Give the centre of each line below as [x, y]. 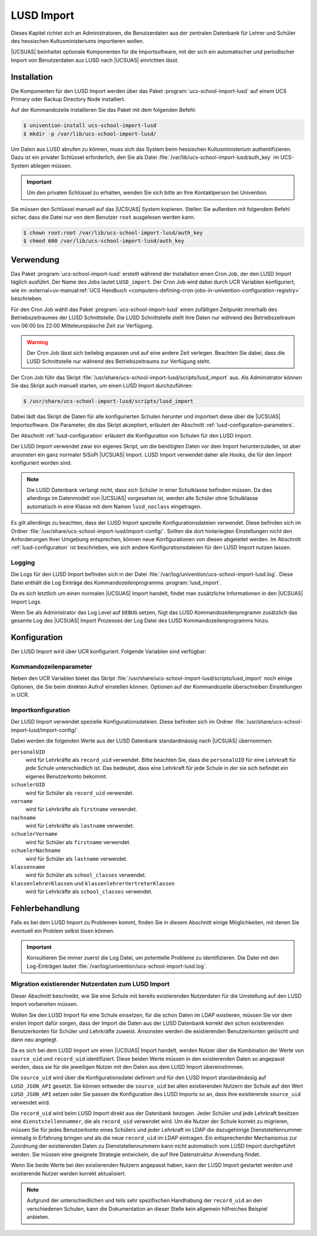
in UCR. [20, 695]
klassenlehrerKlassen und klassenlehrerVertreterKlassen [93, 883]
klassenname [28, 867]
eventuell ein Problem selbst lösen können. [63, 931]
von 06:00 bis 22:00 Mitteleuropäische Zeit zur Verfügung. [82, 326]
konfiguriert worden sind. [41, 463]
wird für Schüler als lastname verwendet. [77, 858]
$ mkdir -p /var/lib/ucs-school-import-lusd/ [90, 134]
